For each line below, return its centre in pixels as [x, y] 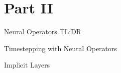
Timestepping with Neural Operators [60, 48]
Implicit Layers [27, 65]
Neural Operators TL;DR [43, 32]
